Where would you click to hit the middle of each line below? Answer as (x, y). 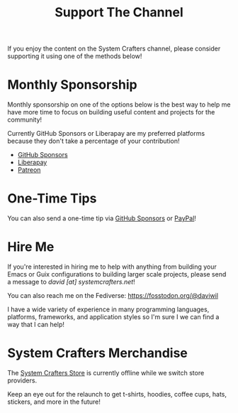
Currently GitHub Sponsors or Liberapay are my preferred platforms (106, 134)
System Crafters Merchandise (97, 353)
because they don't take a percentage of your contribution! (93, 141)
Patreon (29, 170)
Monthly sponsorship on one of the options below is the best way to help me (119, 104)
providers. (22, 380)
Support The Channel (119, 12)
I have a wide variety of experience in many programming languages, (108, 309)
